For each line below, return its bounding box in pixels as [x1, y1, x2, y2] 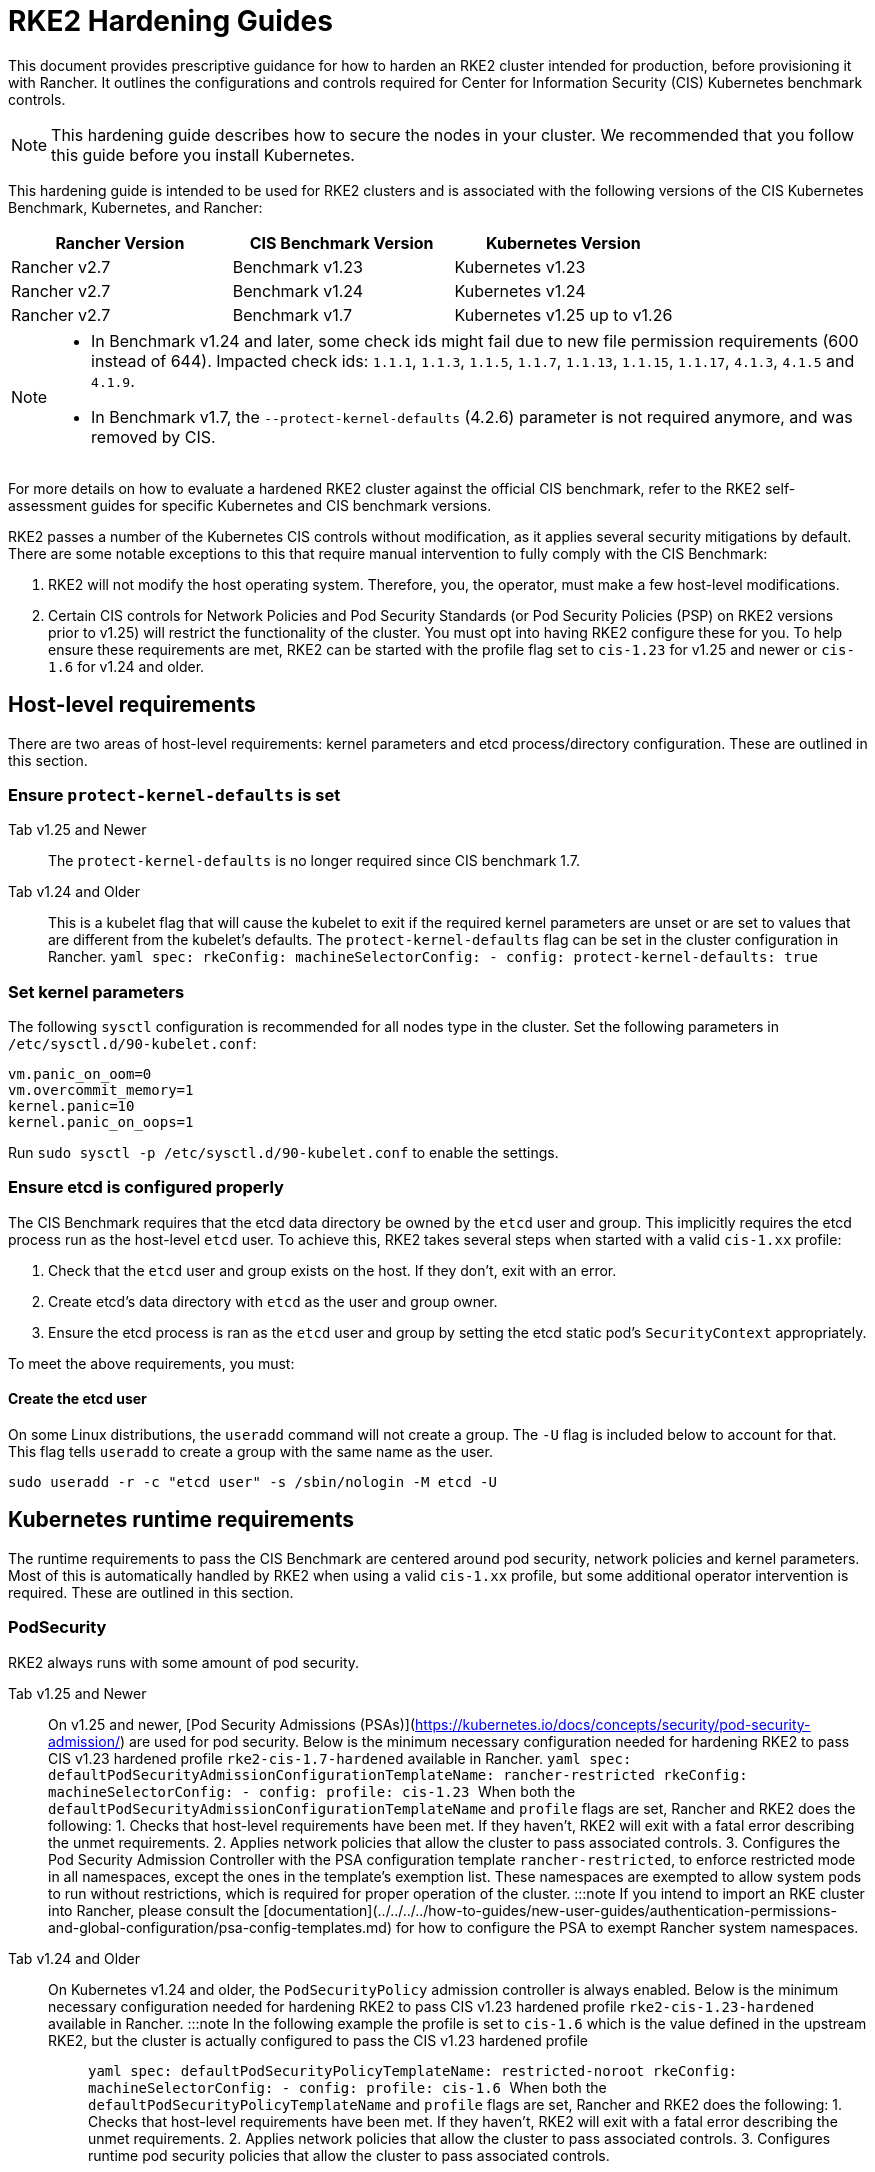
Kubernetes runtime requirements [8, 1507, 355, 1533]
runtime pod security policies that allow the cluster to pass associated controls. [88, 2146, 610, 2164]
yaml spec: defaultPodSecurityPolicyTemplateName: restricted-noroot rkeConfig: [88, 2062, 738, 2079]
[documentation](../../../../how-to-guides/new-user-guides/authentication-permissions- [263, 1901, 837, 1919]
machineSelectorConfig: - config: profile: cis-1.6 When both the [88, 2078, 607, 2096]
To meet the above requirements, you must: [8, 1354, 295, 1372]
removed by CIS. [91, 426, 216, 447]
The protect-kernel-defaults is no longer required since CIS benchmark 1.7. [48, 852, 581, 870]
